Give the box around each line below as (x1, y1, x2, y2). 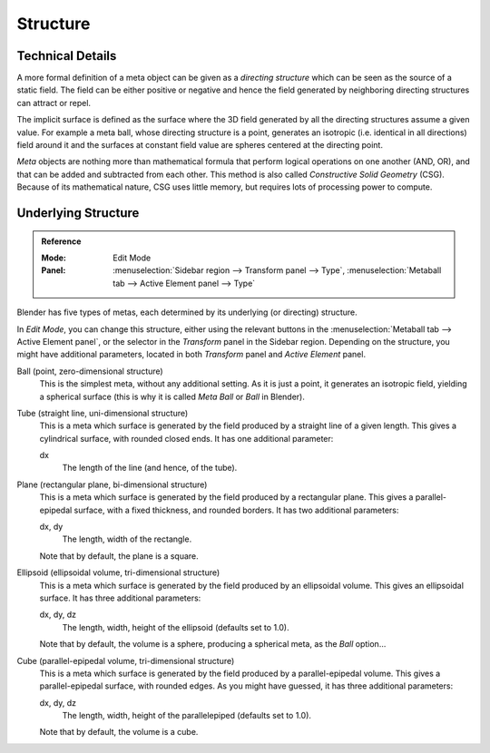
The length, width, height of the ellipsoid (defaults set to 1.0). (62, 621, 289, 632)
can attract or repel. (16, 97, 91, 108)
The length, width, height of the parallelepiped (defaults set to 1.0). (62, 710, 312, 721)
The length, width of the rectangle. (62, 533, 192, 544)
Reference (41, 236, 82, 247)
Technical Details (16, 48, 117, 64)
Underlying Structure (16, 205, 140, 220)
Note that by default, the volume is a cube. (39, 727, 199, 738)
